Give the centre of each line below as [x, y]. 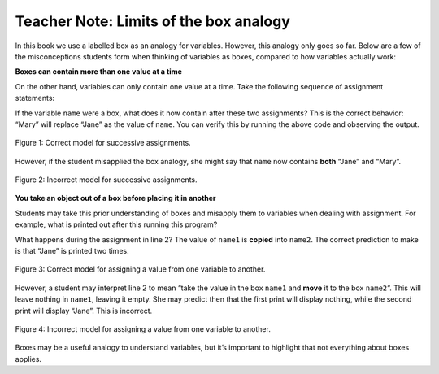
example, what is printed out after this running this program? [116, 224]
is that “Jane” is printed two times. [72, 251]
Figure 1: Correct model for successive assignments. [103, 143]
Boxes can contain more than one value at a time [99, 72]
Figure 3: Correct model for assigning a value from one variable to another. [140, 269]
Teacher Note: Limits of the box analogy [152, 21]
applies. [28, 359]
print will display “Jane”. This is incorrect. [84, 311]
